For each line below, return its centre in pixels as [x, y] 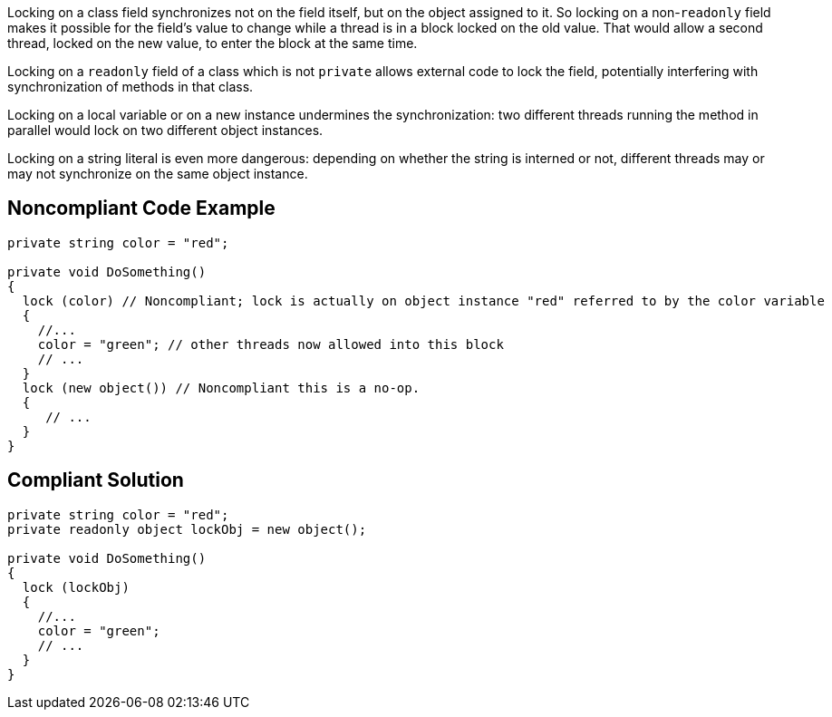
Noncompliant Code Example [141, 208]
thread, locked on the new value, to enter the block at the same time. [213, 43]
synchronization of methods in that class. [131, 87]
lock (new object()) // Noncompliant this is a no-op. [221, 388]
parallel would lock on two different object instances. [165, 130]
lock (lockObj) [76, 587]
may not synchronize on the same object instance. [158, 174]
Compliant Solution [96, 480]
